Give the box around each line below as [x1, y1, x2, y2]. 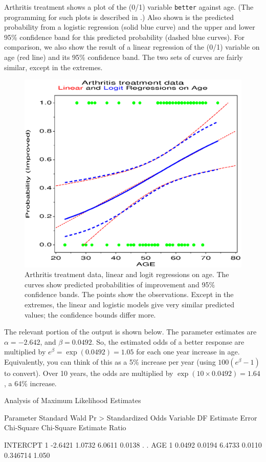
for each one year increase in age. [136, 346, 240, 357]
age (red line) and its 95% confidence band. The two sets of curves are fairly [4, 52, 243, 62]
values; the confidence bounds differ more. [25, 309, 156, 320]
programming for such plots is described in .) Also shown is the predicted [4, 11, 234, 22]
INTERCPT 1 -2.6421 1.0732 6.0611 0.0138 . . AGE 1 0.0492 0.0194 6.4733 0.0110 [4, 439, 262, 450]
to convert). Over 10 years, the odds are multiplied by [4, 368, 173, 378]
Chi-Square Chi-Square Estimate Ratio [4, 422, 126, 433]
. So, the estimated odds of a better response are [92, 336, 245, 347]
